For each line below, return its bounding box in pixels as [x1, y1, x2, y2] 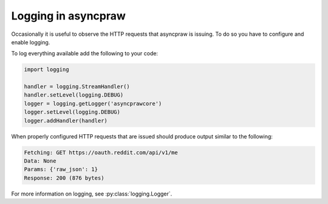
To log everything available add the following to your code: [11, 50, 158, 57]
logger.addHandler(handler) [24, 117, 108, 124]
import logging [24, 66, 69, 73]
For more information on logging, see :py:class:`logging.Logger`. [11, 190, 173, 197]
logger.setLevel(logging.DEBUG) [24, 109, 121, 115]
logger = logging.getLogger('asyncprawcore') [24, 100, 162, 107]
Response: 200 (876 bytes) [24, 174, 104, 182]
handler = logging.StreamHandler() [24, 83, 130, 90]
